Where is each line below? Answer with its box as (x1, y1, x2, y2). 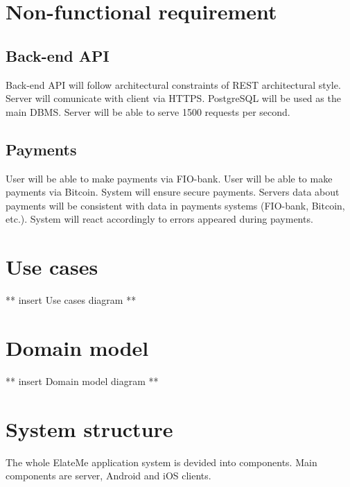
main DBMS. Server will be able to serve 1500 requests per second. (6, 104, 290, 119)
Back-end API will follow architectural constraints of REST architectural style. (6, 77, 341, 92)
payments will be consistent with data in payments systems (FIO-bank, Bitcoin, (6, 198, 345, 212)
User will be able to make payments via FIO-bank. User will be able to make (6, 171, 333, 185)
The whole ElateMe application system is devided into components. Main (6, 454, 317, 469)
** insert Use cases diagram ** (6, 293, 137, 307)
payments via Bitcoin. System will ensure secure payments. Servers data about (6, 185, 340, 199)
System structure (6, 414, 173, 443)
